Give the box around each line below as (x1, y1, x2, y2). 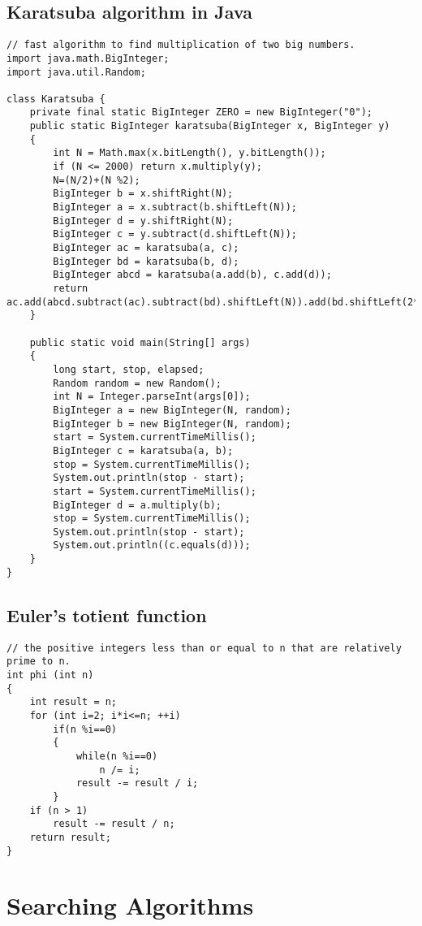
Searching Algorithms (6, 889, 254, 922)
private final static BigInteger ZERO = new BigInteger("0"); (29, 106, 373, 119)
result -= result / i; (75, 777, 199, 790)
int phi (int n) (6, 669, 94, 681)
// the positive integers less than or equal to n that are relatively (6, 642, 402, 654)
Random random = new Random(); (53, 377, 222, 389)
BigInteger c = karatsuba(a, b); (53, 444, 234, 457)
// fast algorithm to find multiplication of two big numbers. (6, 39, 355, 51)
